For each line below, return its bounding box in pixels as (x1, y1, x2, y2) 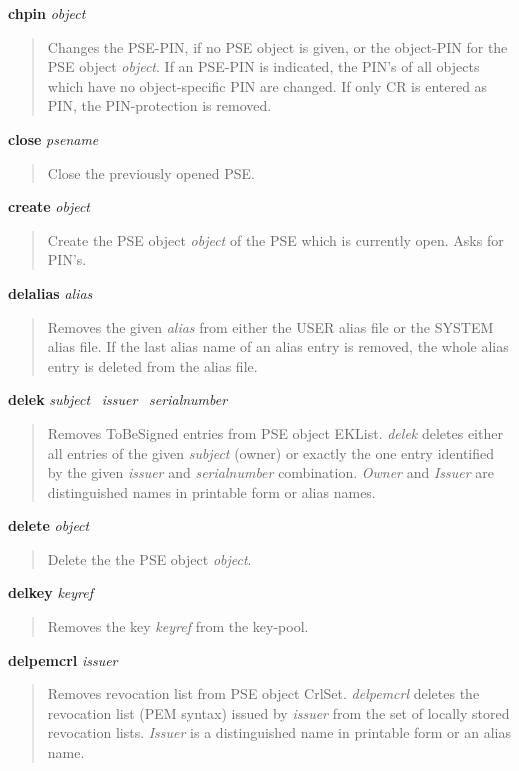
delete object (8, 515, 90, 536)
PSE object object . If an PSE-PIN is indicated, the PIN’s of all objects (47, 56, 480, 77)
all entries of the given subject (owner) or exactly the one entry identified (47, 442, 495, 463)
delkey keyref (8, 582, 94, 603)
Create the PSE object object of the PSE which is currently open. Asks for (47, 229, 504, 250)
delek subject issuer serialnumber (8, 389, 228, 410)
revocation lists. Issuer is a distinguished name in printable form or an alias (47, 722, 512, 743)
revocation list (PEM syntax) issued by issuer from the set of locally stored (47, 702, 510, 723)
